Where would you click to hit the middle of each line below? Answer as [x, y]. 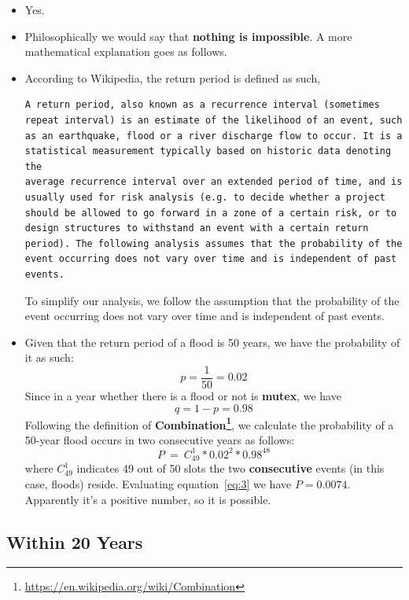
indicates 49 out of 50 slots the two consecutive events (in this [230, 468]
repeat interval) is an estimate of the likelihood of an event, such [214, 120]
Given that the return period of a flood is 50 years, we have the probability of [212, 342]
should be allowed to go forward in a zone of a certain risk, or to [211, 213]
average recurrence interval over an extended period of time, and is [214, 182]
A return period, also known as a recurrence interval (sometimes [202, 105]
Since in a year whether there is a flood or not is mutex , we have [183, 395]
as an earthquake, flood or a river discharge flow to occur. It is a [214, 136]
